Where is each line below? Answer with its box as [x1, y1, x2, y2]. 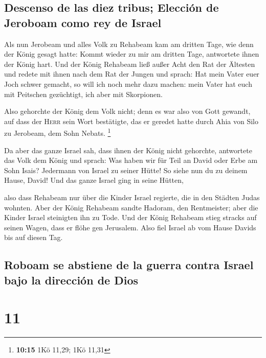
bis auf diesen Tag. [4, 232, 63, 243]
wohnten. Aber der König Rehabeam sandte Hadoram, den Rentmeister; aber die [4, 202, 258, 212]
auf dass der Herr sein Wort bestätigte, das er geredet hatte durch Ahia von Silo [4, 115, 258, 126]
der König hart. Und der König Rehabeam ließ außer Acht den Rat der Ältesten [4, 58, 255, 69]
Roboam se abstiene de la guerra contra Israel [4, 257, 254, 273]
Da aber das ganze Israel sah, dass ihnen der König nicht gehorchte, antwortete [4, 145, 252, 155]
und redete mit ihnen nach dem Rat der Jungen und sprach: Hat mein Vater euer [4, 68, 259, 79]
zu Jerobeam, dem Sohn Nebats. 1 [4, 126, 111, 138]
